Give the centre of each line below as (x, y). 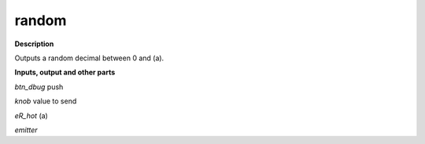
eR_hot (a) (31, 115)
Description (34, 44)
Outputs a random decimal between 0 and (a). (89, 58)
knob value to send (46, 101)
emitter (26, 130)
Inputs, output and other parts (65, 72)
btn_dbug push (39, 87)
